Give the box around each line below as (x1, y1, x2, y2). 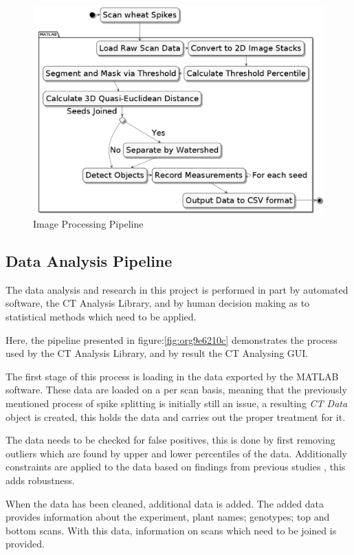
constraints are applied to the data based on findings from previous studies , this (5, 459, 346, 474)
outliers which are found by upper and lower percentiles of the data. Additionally (5, 446, 348, 460)
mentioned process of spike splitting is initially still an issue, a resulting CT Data (5, 396, 348, 411)
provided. (5, 536, 45, 551)
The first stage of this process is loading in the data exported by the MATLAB (5, 369, 339, 383)
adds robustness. (5, 473, 75, 488)
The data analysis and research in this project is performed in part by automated (5, 282, 349, 296)
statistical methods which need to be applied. (5, 309, 197, 324)
